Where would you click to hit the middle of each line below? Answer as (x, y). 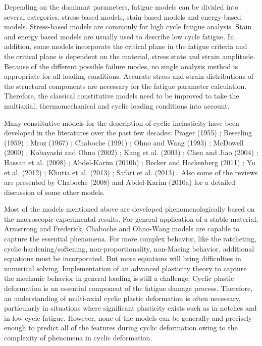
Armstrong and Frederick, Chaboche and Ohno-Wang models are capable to (122, 229)
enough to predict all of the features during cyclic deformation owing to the (121, 328)
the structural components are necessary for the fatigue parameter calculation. (125, 86)
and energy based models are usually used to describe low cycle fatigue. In (119, 36)
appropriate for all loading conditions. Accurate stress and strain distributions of (129, 76)
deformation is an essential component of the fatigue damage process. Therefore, (128, 288)
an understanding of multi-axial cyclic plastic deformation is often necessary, (122, 298)
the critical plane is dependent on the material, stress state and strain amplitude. (130, 56)
